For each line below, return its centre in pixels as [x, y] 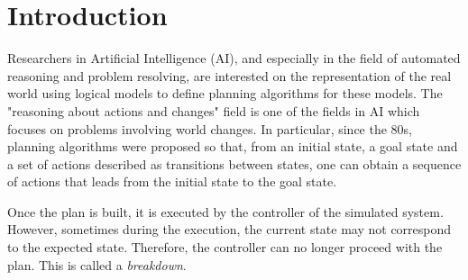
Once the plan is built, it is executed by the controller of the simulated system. [225, 211]
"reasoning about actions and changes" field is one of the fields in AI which [214, 110]
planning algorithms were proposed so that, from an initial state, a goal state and [233, 146]
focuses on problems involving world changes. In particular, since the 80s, [210, 128]
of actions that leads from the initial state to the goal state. [172, 181]
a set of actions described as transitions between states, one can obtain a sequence [234, 163]
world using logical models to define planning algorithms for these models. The [225, 93]
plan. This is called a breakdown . [97, 264]
